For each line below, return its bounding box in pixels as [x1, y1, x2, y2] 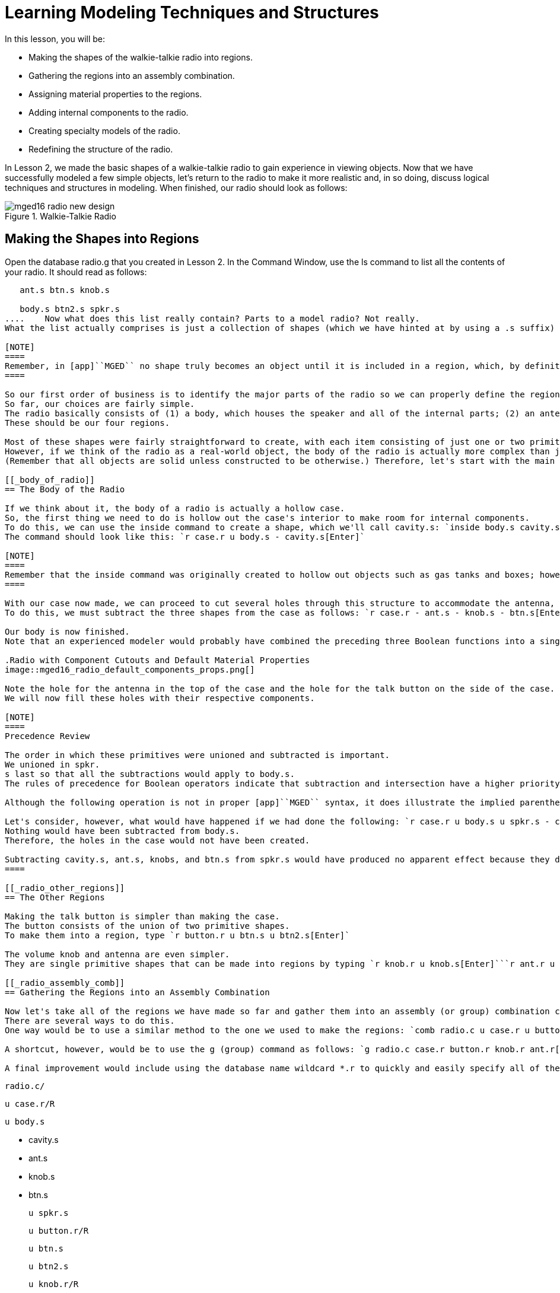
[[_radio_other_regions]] [5, 883, 125, 893]
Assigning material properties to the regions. [28, 88, 202, 99]
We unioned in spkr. [5, 759, 100, 769]
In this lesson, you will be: [5, 33, 106, 44]
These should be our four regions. [5, 418, 170, 428]
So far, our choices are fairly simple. [5, 399, 195, 409]
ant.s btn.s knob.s [20, 285, 110, 295]
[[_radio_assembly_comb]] [5, 977, 125, 988]
